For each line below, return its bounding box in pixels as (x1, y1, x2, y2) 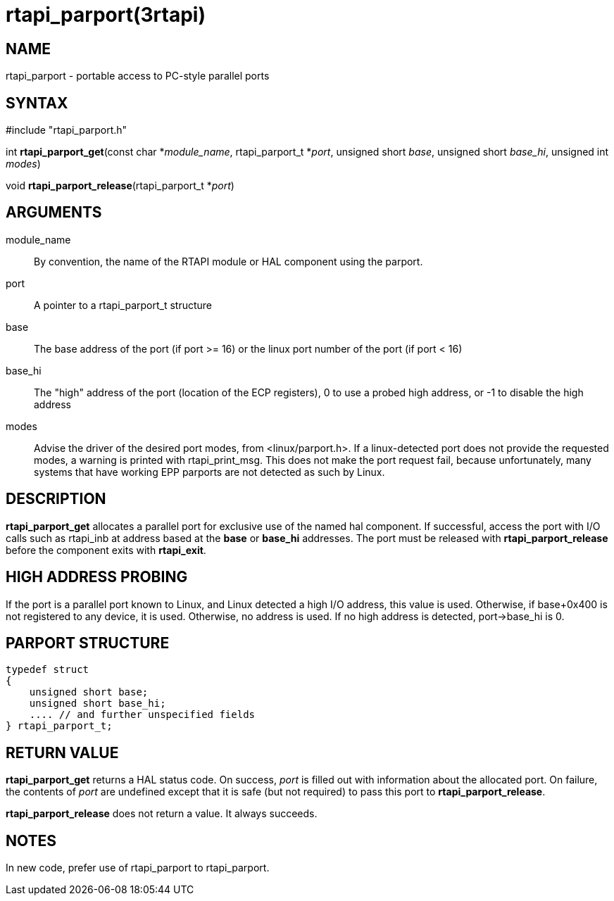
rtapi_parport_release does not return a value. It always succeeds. (6, 807, 318, 820)
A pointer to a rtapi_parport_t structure (34, 298, 213, 311)
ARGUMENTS (6, 203, 102, 222)
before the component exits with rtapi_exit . (6, 543, 206, 556)
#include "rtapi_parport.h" (6, 124, 127, 137)
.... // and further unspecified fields (29, 709, 256, 721)
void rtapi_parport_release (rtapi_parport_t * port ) (6, 179, 234, 192)
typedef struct (6, 664, 89, 676)
